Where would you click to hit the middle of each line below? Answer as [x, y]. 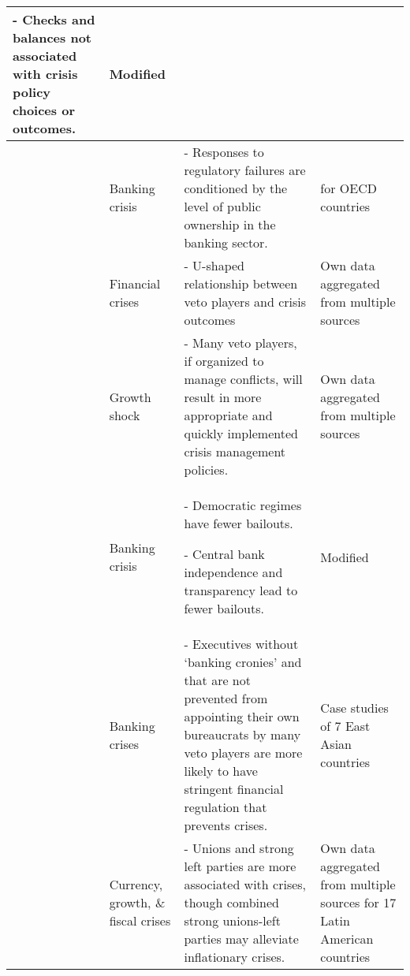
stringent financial [234, 789]
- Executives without [241, 644]
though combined [231, 902]
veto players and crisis [245, 302]
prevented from [226, 698]
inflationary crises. [235, 957]
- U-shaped [214, 265]
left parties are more [240, 866]
